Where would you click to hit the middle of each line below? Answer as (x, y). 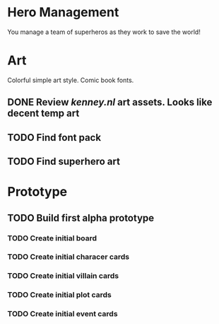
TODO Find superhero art (64, 162)
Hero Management (63, 12)
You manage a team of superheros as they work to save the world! (104, 32)
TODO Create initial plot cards (59, 295)
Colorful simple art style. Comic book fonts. (71, 80)
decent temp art (43, 114)
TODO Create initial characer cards (68, 257)
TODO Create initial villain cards (63, 276)
